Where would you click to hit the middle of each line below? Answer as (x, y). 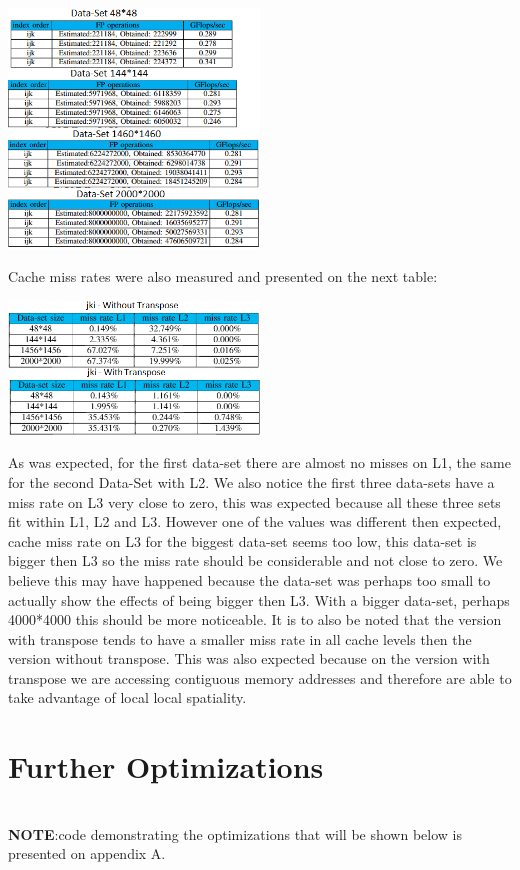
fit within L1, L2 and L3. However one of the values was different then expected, (255, 521)
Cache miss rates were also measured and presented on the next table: (223, 276)
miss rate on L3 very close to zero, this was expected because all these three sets (254, 501)
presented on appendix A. (87, 853)
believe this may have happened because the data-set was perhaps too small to (249, 579)
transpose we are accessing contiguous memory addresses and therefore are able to (260, 677)
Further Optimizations (166, 766)
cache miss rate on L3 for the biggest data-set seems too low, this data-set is (242, 540)
